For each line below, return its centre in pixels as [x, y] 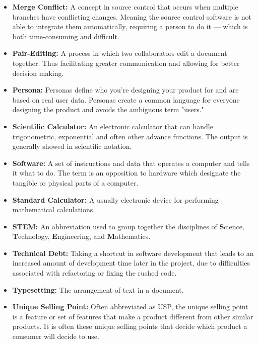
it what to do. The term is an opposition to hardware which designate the [126, 173]
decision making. [38, 73]
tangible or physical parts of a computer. [75, 182]
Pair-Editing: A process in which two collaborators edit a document [120, 53]
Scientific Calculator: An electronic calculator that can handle [113, 126]
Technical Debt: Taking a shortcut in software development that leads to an [133, 253]
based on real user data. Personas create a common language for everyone [126, 99]
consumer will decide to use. [56, 336]
